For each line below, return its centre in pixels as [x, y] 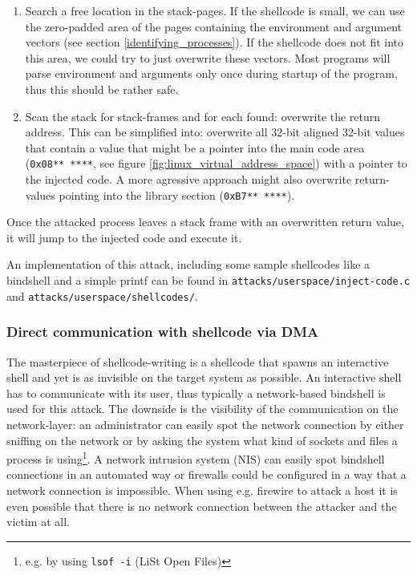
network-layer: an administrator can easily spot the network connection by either [205, 424]
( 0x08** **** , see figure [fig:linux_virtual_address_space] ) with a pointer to [216, 163]
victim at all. [38, 522]
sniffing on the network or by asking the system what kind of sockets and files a [202, 440]
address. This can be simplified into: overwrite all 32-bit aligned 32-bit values [215, 132]
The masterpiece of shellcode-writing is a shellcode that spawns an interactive [198, 361]
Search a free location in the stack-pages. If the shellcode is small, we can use [215, 10]
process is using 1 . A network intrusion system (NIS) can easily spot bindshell [196, 458]
